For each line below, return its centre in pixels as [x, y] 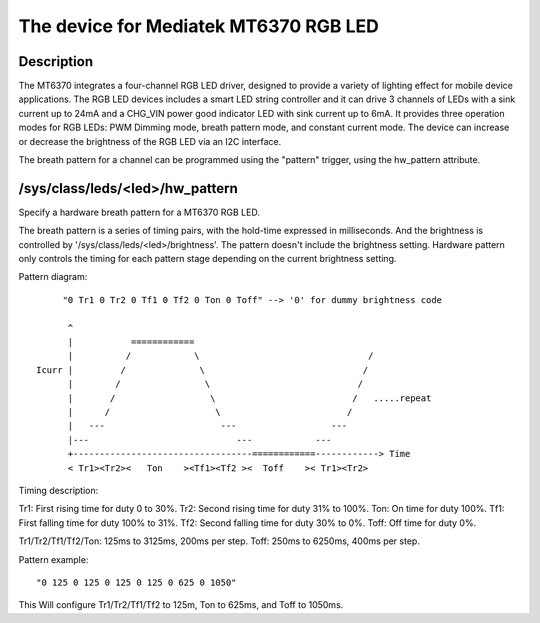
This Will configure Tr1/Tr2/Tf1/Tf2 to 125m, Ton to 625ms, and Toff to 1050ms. [181, 605]
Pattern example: [53, 559]
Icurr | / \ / [202, 369]
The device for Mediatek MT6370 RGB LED [199, 26]
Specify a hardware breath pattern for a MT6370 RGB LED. [139, 212]
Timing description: [58, 490]
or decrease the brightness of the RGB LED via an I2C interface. [150, 141]
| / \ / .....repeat [249, 398]
